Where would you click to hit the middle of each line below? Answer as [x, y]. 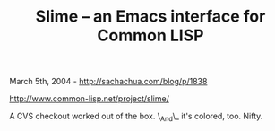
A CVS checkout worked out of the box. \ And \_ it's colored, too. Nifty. [136, 117]
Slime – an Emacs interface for [150, 17]
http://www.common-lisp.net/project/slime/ [90, 99]
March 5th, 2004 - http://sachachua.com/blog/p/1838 [108, 82]
